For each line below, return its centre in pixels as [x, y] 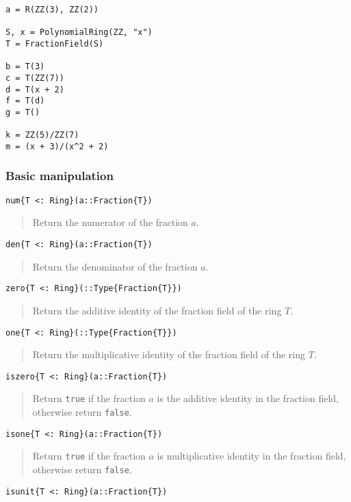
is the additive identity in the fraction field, [248, 398]
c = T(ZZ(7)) [35, 78]
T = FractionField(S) [55, 43]
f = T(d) [25, 101]
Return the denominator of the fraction [115, 266]
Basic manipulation [60, 176]
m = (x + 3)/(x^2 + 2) [57, 146]
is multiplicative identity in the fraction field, [251, 456]
